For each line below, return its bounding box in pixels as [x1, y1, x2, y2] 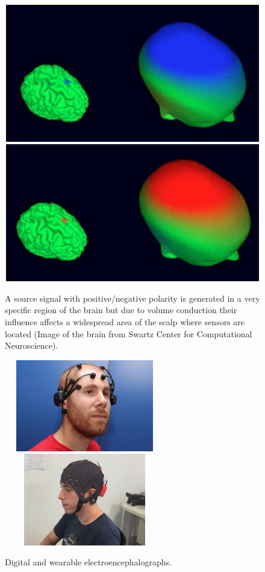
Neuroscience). [5, 339, 58, 352]
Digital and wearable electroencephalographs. [5, 556, 172, 568]
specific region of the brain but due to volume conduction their [5, 303, 237, 316]
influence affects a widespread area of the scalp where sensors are [5, 315, 245, 328]
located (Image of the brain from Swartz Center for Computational [5, 327, 252, 340]
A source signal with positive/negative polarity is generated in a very [5, 291, 260, 304]
